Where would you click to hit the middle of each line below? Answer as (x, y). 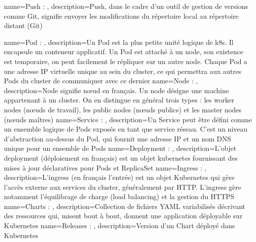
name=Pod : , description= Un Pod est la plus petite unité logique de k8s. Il (119, 42)
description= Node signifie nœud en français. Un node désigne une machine (116, 90)
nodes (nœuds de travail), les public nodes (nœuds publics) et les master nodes (123, 109)
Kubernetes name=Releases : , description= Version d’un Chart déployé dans (120, 225)
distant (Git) (23, 25)
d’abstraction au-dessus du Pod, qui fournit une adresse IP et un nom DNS (118, 138)
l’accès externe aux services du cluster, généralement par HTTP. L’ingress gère (123, 187)
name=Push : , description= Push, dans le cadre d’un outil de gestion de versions (126, 6)
